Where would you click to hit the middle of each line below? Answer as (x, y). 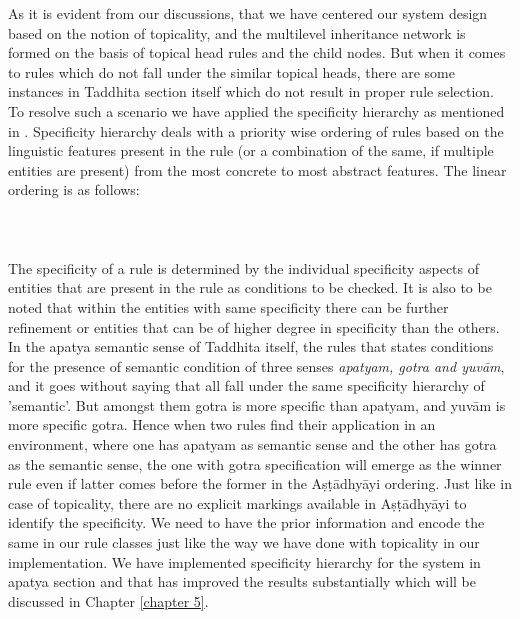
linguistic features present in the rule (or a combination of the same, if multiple (251, 150)
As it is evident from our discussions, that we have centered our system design (248, 13)
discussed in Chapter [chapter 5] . (108, 600)
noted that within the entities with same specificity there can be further (228, 306)
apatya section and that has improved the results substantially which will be (242, 581)
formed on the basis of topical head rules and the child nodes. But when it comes (257, 52)
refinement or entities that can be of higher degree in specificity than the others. (254, 326)
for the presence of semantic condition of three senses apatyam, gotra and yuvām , (256, 365)
